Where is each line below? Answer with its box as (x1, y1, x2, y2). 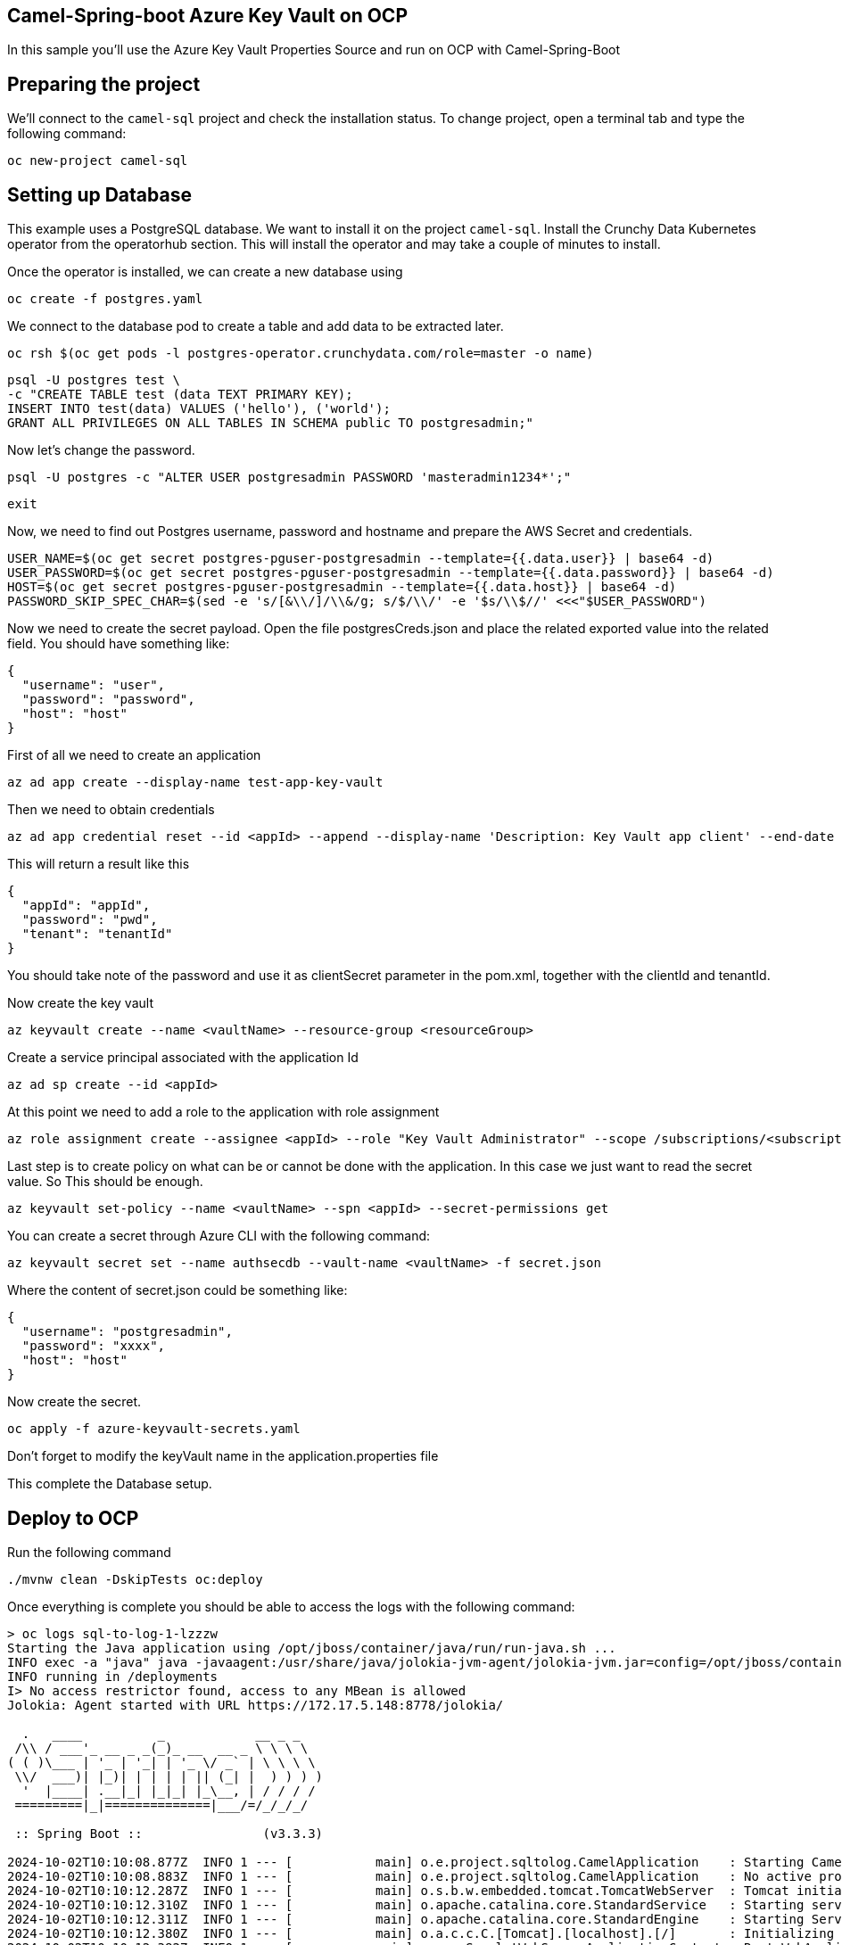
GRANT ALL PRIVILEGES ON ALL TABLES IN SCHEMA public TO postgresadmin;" (7, 416, 534, 431)
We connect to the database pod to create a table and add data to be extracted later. (7, 318, 504, 334)
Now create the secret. (7, 1394, 142, 1410)
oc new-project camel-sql (7, 153, 188, 169)
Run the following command (7, 1544, 171, 1560)
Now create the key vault (7, 995, 153, 1011)
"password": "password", (21, 692, 195, 707)
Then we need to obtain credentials (7, 802, 215, 818)
